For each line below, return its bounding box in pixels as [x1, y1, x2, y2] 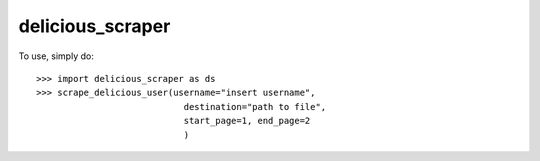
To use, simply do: [18, 50, 94, 62]
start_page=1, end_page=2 [183, 115, 311, 127]
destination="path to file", [183, 101, 327, 112]
